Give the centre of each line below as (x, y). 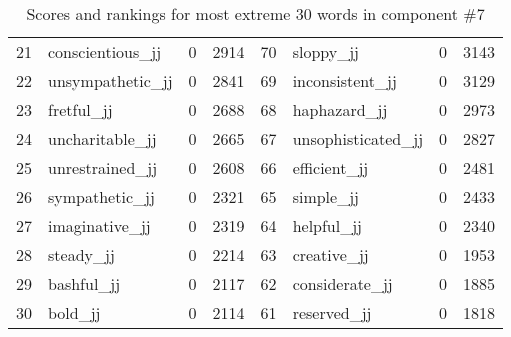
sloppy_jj (325, 51)
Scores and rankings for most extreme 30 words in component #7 (255, 13)
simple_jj (325, 196)
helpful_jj (327, 225)
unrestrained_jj (103, 167)
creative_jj (330, 254)
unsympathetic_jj (110, 80)
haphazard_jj (340, 109)
